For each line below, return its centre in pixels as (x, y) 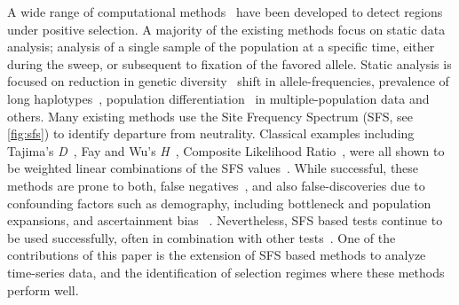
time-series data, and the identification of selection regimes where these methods (226, 272)
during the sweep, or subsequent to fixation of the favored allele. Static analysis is (229, 63)
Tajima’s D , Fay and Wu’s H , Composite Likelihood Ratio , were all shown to (226, 150)
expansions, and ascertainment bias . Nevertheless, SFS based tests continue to (225, 220)
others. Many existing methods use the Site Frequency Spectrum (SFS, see (210, 116)
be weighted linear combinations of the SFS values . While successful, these (213, 168)
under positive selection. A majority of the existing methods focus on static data (226, 29)
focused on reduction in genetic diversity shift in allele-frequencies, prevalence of (228, 81)
